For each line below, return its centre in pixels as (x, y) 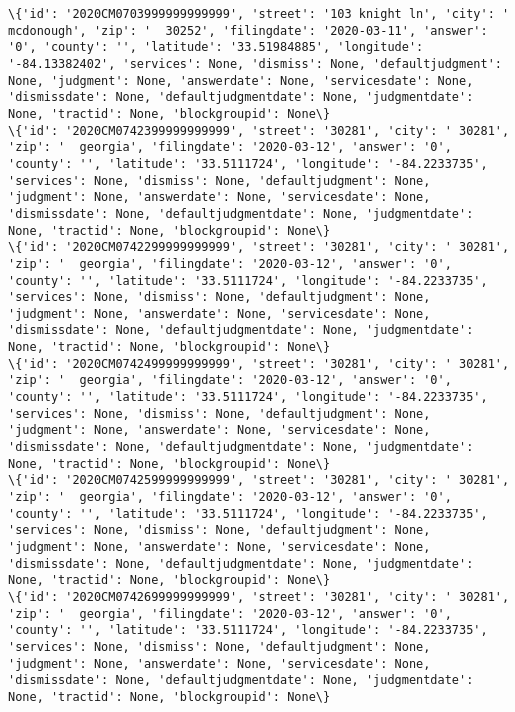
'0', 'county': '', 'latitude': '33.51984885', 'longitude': (216, 47)
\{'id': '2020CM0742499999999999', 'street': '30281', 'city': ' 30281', (259, 363)
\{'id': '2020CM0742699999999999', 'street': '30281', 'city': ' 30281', (259, 596)
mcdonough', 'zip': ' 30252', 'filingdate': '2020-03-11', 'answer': (248, 30)
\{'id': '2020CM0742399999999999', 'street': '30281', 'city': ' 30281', (259, 130)
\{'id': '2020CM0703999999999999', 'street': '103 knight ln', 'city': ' (259, 14)
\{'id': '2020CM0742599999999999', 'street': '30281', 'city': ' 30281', (259, 480)
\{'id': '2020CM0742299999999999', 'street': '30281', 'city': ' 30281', (259, 247)
